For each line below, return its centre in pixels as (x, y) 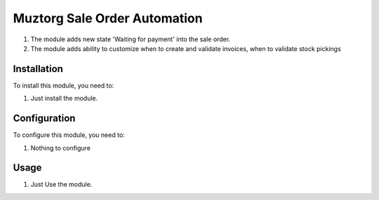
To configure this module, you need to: (69, 135)
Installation (38, 69)
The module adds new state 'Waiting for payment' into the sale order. (131, 39)
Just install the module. (64, 99)
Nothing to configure (61, 148)
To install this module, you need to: (64, 85)
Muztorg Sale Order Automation (108, 18)
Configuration (44, 119)
